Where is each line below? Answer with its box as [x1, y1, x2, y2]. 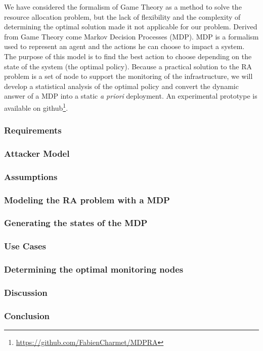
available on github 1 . [4, 101, 68, 113]
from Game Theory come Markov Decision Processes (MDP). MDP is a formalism [4, 31, 259, 41]
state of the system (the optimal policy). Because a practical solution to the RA [4, 61, 252, 71]
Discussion [4, 286, 48, 299]
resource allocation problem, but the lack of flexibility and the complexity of [4, 11, 241, 22]
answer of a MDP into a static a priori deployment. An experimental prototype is [4, 91, 257, 101]
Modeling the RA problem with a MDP [4, 193, 170, 206]
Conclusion [4, 309, 50, 322]
